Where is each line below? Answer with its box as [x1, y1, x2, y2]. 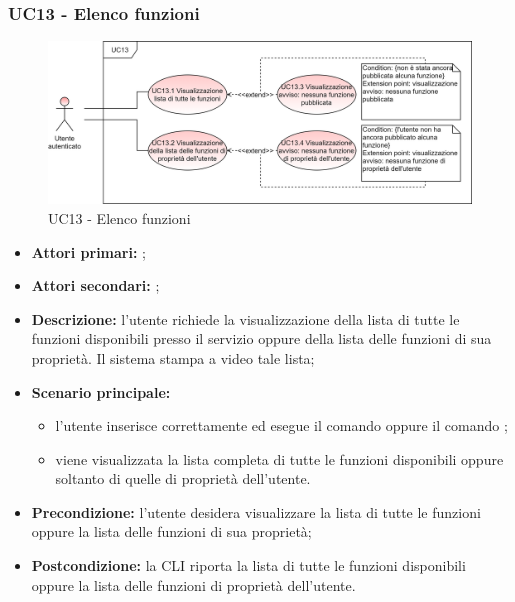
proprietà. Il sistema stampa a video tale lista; [31, 347, 315, 368]
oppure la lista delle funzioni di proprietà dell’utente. [31, 574, 356, 595]
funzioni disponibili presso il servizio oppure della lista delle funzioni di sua [31, 328, 492, 349]
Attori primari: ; [31, 241, 146, 262]
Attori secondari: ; [31, 275, 160, 296]
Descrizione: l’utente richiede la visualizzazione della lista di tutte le [31, 308, 460, 329]
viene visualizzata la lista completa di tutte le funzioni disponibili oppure [55, 448, 504, 469]
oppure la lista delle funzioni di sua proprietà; [31, 521, 312, 542]
